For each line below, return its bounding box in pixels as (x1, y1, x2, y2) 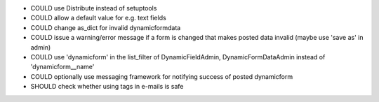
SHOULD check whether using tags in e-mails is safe (30, 82, 184, 91)
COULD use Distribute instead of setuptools (30, 4, 157, 12)
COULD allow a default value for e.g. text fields (30, 14, 166, 22)
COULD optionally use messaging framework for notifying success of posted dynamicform (30, 72, 293, 80)
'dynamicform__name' (30, 63, 95, 71)
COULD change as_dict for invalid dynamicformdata (30, 23, 181, 31)
